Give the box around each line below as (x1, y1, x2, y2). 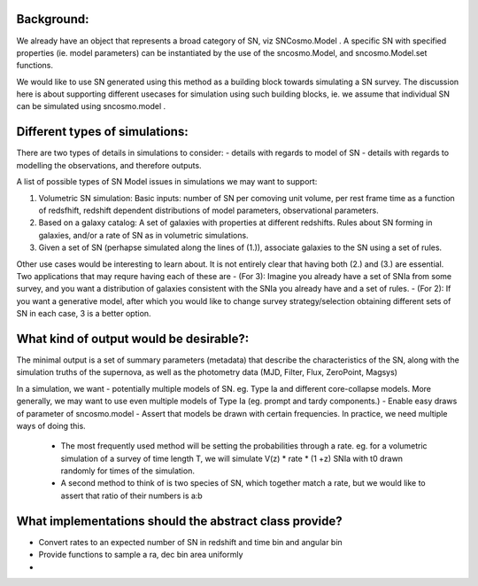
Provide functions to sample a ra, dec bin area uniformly (38, 550, 243, 560)
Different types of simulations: (16, 124, 189, 139)
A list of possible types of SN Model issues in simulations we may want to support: (16, 176, 318, 187)
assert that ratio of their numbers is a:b (60, 490, 203, 501)
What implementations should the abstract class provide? (16, 513, 343, 528)
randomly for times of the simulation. (60, 465, 195, 476)
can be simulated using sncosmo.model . (16, 101, 166, 112)
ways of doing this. (16, 420, 86, 431)
